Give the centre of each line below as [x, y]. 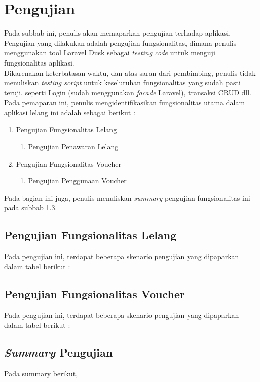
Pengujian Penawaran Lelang [73, 147]
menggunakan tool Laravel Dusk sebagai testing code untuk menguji [110, 53]
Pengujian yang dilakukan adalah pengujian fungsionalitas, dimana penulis [120, 42]
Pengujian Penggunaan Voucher [77, 181]
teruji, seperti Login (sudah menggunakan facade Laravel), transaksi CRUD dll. [128, 92]
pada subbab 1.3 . [31, 208]
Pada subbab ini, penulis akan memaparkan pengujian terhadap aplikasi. [118, 33]
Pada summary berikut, [41, 374]
